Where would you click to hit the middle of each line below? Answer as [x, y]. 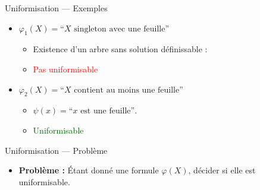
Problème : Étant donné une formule [89, 170]
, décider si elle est [222, 170]
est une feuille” [108, 111]
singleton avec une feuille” [122, 29]
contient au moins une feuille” [129, 90]
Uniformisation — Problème [56, 150]
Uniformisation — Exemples [56, 8]
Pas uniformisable [65, 69]
